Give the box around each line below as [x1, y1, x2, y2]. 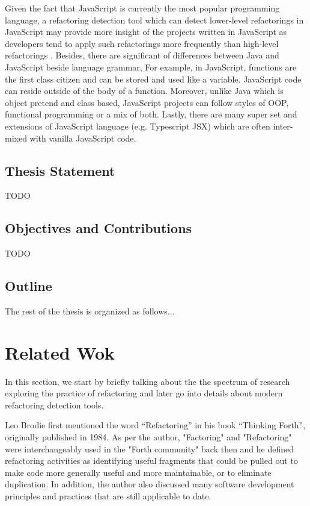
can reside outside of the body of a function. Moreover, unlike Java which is [5, 84, 284, 97]
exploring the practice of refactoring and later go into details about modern [5, 387, 283, 399]
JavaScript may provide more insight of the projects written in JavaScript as [5, 25, 287, 38]
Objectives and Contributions [5, 219, 192, 237]
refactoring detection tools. [5, 398, 104, 411]
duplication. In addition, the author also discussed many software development [5, 478, 294, 490]
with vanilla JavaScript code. [29, 131, 136, 144]
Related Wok [5, 340, 115, 364]
